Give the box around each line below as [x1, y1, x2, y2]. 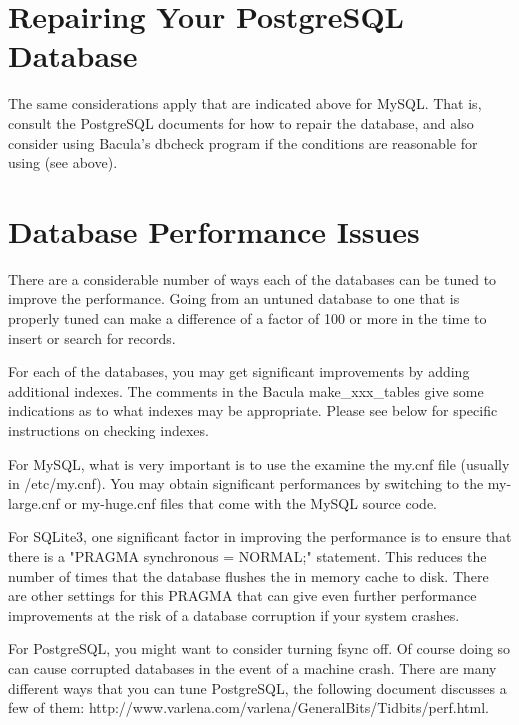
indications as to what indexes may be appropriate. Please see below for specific [8, 400, 498, 421]
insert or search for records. [8, 327, 176, 348]
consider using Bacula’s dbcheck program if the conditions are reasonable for [8, 132, 478, 153]
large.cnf [8, 492, 60, 513]
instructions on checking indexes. [8, 419, 209, 440]
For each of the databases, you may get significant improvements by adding [8, 361, 470, 382]
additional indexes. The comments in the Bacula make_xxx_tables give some [8, 380, 484, 401]
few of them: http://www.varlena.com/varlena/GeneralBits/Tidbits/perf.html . [8, 697, 489, 718]
